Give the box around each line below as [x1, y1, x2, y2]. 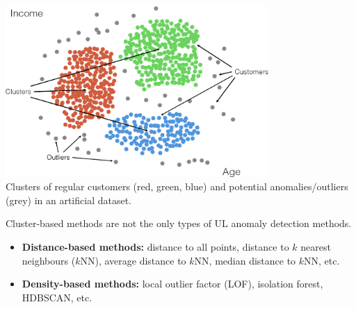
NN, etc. [304, 253, 340, 267]
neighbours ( [22, 253, 76, 267]
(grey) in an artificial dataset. [6, 192, 132, 207]
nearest [300, 239, 331, 253]
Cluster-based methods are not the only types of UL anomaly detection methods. [6, 216, 352, 231]
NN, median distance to [194, 253, 296, 267]
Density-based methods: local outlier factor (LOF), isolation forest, [22, 276, 323, 291]
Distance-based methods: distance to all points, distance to [22, 239, 289, 253]
